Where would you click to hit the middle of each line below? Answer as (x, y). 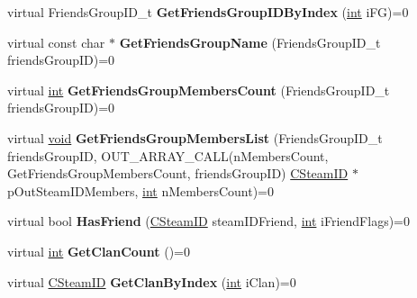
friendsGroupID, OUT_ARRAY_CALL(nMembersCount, (168, 155)
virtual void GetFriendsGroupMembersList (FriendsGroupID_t (195, 137)
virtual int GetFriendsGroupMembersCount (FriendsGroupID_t (199, 90)
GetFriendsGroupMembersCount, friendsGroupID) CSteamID (178, 173)
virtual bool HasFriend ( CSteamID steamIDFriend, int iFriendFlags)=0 (208, 221)
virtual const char (56, 42)
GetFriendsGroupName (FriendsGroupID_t (250, 42)
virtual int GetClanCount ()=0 (99, 251)
